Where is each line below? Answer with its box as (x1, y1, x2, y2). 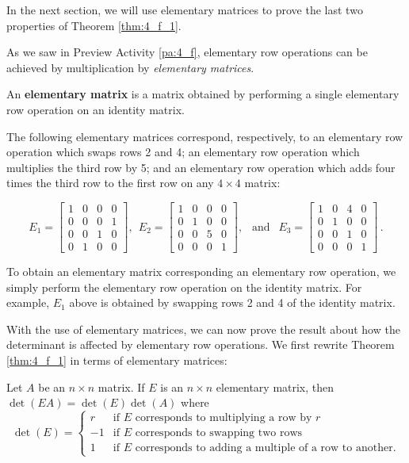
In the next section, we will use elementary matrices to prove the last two (6, 2, 363, 17)
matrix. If (97, 378, 145, 395)
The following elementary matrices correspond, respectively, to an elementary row (6, 128, 403, 144)
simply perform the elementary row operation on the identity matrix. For (6, 278, 362, 295)
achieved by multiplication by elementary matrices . (6, 59, 254, 75)
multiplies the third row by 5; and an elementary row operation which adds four (6, 159, 396, 175)
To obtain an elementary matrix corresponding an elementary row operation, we (6, 263, 396, 280)
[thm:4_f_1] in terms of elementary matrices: (6, 352, 227, 369)
